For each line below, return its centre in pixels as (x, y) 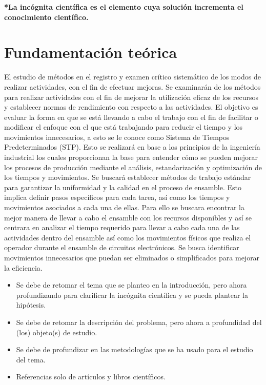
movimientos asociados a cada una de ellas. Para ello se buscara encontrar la (124, 207)
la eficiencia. (23, 267)
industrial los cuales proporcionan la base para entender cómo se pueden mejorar (131, 157)
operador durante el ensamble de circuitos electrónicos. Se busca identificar (122, 247)
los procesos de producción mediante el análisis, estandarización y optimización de (133, 167)
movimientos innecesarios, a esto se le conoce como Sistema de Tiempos (117, 137)
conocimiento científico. (46, 17)
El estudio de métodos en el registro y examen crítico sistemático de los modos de (132, 77)
